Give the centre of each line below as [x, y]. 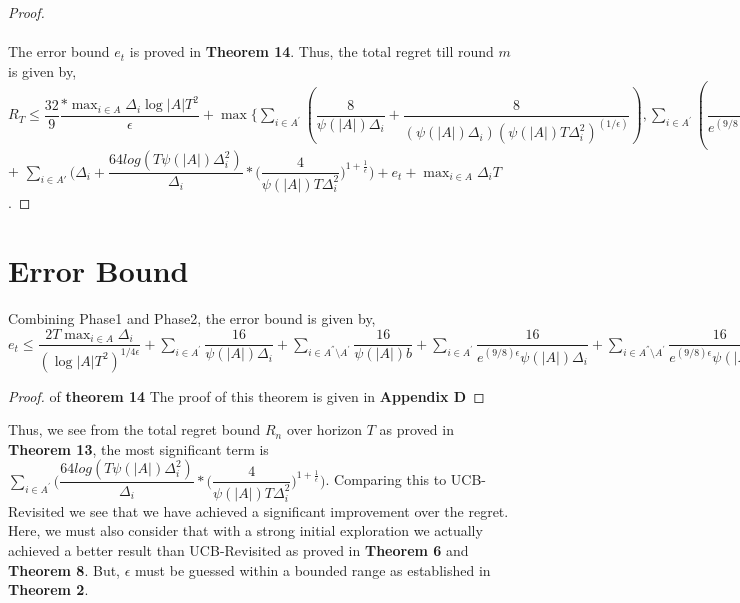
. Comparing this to [386, 479]
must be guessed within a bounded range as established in [313, 569]
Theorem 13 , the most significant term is [138, 448]
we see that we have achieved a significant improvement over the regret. [289, 510]
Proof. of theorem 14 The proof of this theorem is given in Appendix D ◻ [246, 395]
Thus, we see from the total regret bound [134, 429]
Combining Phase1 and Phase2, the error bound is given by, [192, 318]
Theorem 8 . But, [64, 569]
